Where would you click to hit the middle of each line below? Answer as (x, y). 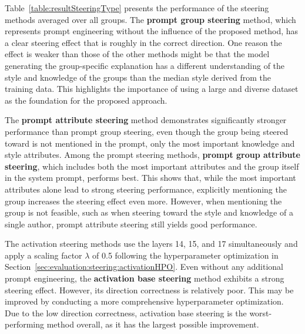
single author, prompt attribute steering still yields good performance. (131, 224)
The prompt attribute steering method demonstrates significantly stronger (146, 120)
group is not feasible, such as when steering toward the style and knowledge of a (149, 212)
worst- (261, 312)
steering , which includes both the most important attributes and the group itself (152, 166)
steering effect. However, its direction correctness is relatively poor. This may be (149, 290)
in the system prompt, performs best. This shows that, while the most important (150, 178)
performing (24, 324)
